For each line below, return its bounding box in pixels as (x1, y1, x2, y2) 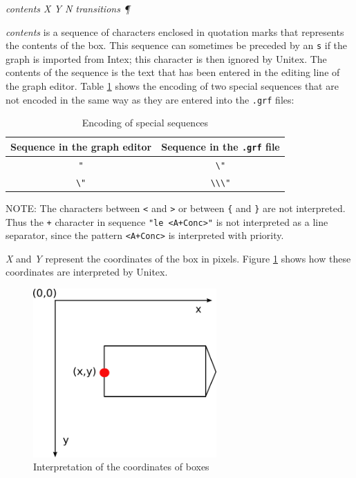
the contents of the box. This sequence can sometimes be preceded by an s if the (6, 38, 348, 52)
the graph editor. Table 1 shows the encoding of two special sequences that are (6, 79, 339, 93)
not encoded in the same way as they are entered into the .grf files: (6, 92, 294, 106)
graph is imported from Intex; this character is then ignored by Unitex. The (6, 51, 327, 66)
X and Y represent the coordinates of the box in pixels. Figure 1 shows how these (6, 251, 351, 265)
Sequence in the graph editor (10, 139, 152, 153)
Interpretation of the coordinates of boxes (33, 459, 209, 474)
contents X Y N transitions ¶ (6, 1, 130, 15)
